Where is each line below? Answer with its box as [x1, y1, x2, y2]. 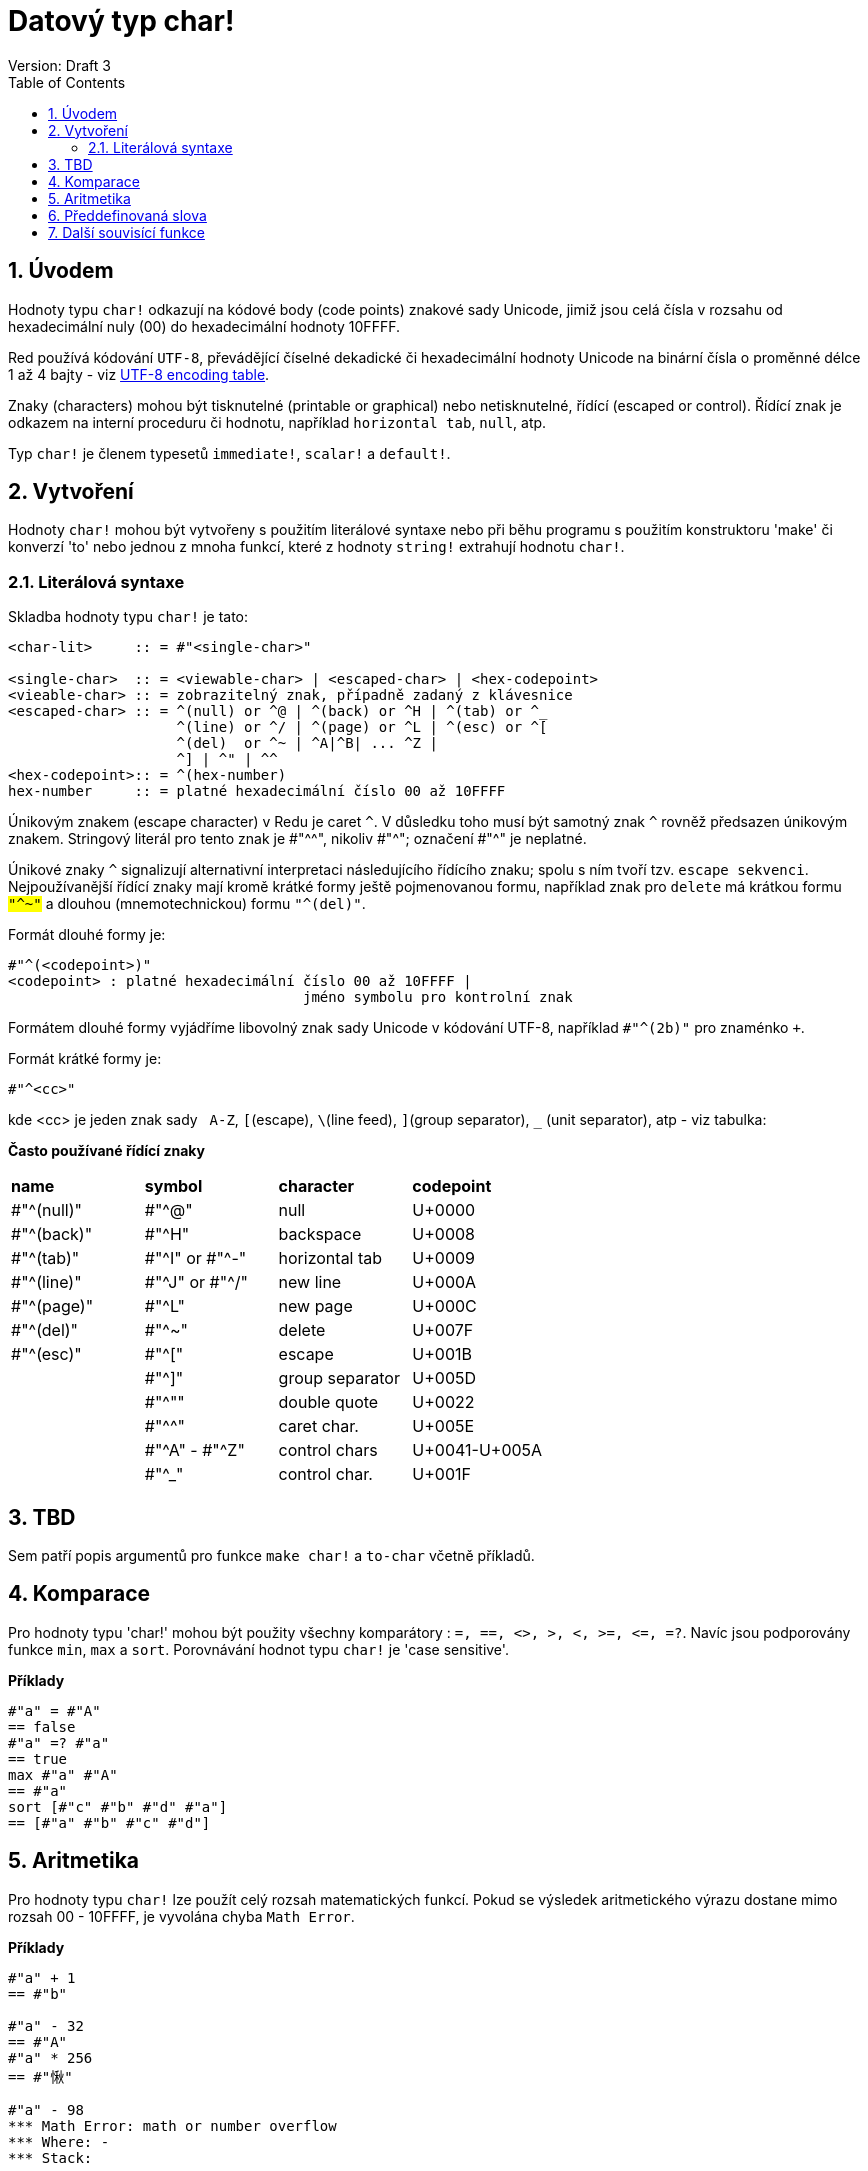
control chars [278, 1440, 378, 1461]
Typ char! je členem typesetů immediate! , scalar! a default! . [8, 444, 451, 462]
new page [278, 1296, 353, 1317]
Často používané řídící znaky [8, 1142, 205, 1160]
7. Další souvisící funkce [48, 223, 205, 241]
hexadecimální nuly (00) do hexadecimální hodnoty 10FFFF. [8, 317, 400, 335]
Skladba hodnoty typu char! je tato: [8, 608, 249, 626]
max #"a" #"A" [8, 1766, 118, 1783]
